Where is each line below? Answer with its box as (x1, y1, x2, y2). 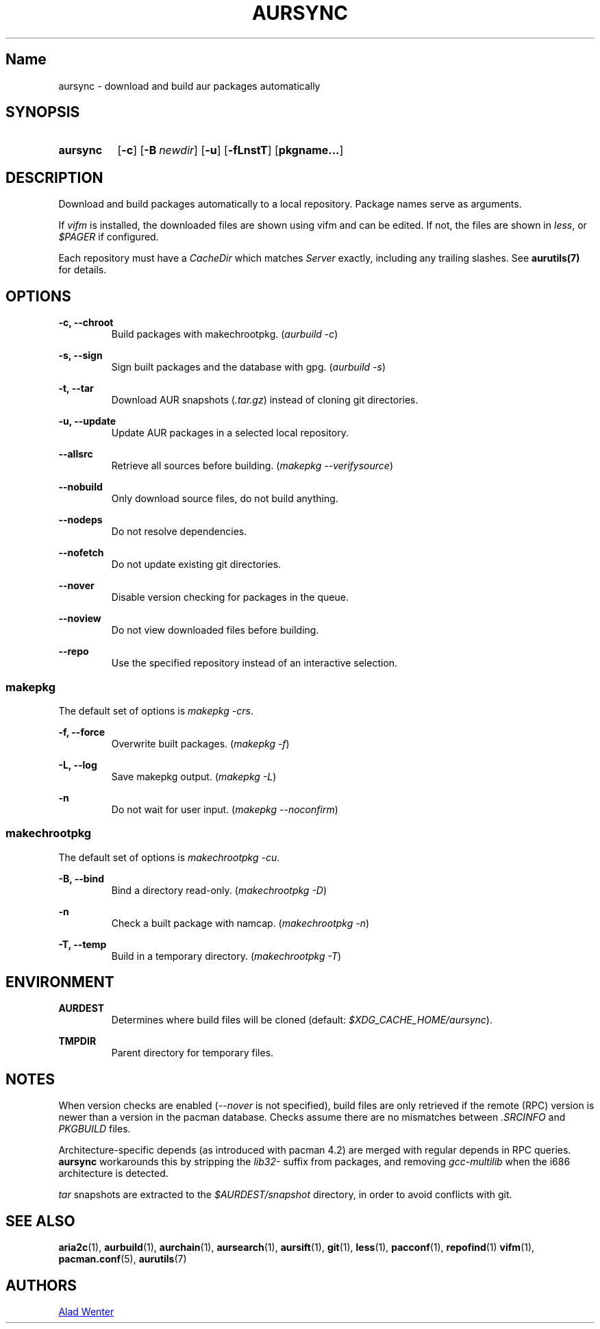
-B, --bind (58, 872, 105, 884)
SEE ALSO (5, 1212, 75, 1230)
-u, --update (58, 415, 116, 427)
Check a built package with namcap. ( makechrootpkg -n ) (111, 917, 370, 929)
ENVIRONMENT (5, 973, 114, 991)
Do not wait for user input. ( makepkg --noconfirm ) (111, 803, 338, 815)
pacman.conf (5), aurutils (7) (58, 1253, 187, 1265)
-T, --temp (58, 938, 107, 950)
